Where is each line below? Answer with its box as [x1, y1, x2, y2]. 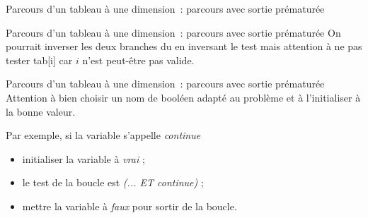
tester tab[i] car [6, 52, 73, 67]
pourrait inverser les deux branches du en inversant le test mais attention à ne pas [6, 39, 362, 54]
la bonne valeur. [6, 104, 76, 119]
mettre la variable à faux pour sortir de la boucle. [22, 198, 237, 213]
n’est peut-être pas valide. [82, 52, 195, 67]
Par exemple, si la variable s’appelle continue [6, 128, 201, 143]
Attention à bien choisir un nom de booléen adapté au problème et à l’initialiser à [6, 90, 361, 104]
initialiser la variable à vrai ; [22, 151, 145, 166]
